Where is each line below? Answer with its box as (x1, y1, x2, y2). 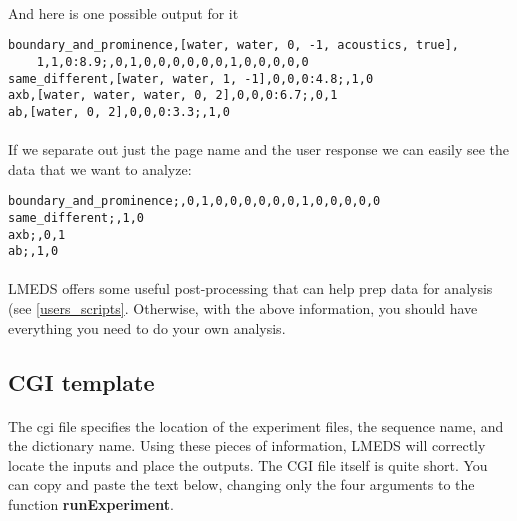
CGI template (8, 366, 155, 397)
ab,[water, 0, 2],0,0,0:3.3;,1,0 (8, 104, 230, 119)
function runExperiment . (8, 494, 174, 514)
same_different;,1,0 (8, 210, 145, 225)
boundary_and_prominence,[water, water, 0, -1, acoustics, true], (8, 38, 460, 53)
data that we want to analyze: (8, 158, 192, 179)
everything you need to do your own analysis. (8, 317, 286, 338)
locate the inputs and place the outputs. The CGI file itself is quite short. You (8, 454, 488, 475)
